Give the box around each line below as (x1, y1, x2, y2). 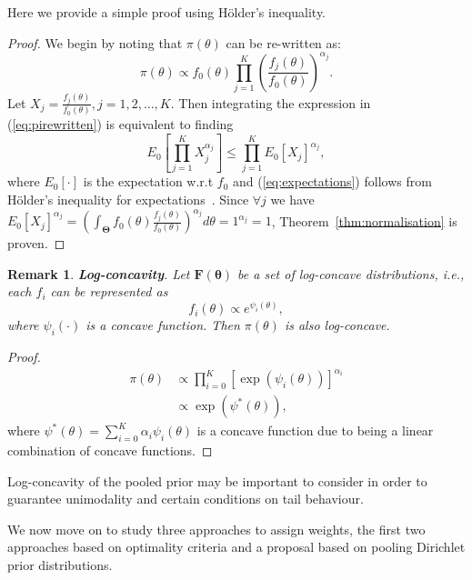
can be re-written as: (226, 33, 341, 52)
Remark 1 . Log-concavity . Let (7, 264, 190, 283)
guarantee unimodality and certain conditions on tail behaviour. (7, 489, 364, 508)
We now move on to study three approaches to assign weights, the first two (7, 519, 426, 538)
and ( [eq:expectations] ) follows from (233, 172, 432, 191)
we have (270, 190, 315, 209)
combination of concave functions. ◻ (7, 441, 213, 460)
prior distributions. (7, 555, 113, 575)
